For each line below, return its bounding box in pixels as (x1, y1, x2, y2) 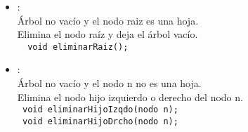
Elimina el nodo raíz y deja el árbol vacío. (17, 27, 198, 41)
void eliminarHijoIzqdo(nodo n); (22, 105, 178, 115)
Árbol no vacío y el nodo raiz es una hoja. (17, 13, 199, 27)
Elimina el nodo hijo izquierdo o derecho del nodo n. (17, 89, 243, 104)
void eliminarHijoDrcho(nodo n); (22, 116, 178, 126)
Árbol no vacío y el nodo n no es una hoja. (17, 76, 202, 91)
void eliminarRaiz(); (27, 41, 129, 52)
